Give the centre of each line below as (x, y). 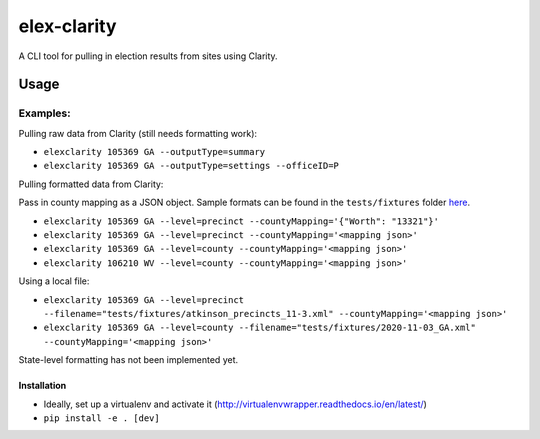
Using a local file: (54, 281)
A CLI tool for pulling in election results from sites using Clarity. (148, 56)
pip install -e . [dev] (101, 418)
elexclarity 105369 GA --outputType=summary (154, 152)
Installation (42, 386)
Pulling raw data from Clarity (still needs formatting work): (138, 133)
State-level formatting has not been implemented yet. (128, 360)
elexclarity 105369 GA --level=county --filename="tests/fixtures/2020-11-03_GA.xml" (260, 328)
